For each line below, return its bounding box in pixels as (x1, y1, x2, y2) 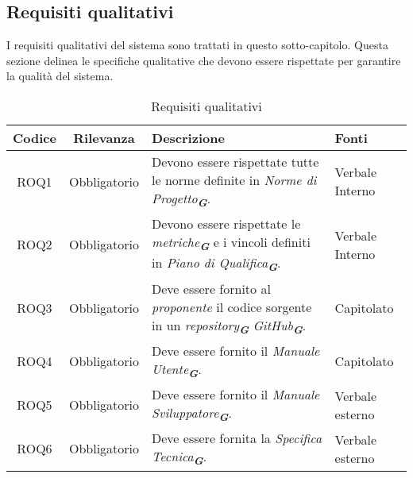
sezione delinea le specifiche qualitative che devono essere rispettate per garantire (6, 52, 401, 68)
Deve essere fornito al (152, 279, 271, 298)
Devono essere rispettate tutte (152, 152, 319, 171)
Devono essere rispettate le (152, 214, 301, 233)
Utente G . (152, 359, 202, 380)
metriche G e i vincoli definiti (152, 233, 311, 254)
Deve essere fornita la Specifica (152, 429, 322, 448)
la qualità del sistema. (6, 67, 114, 84)
